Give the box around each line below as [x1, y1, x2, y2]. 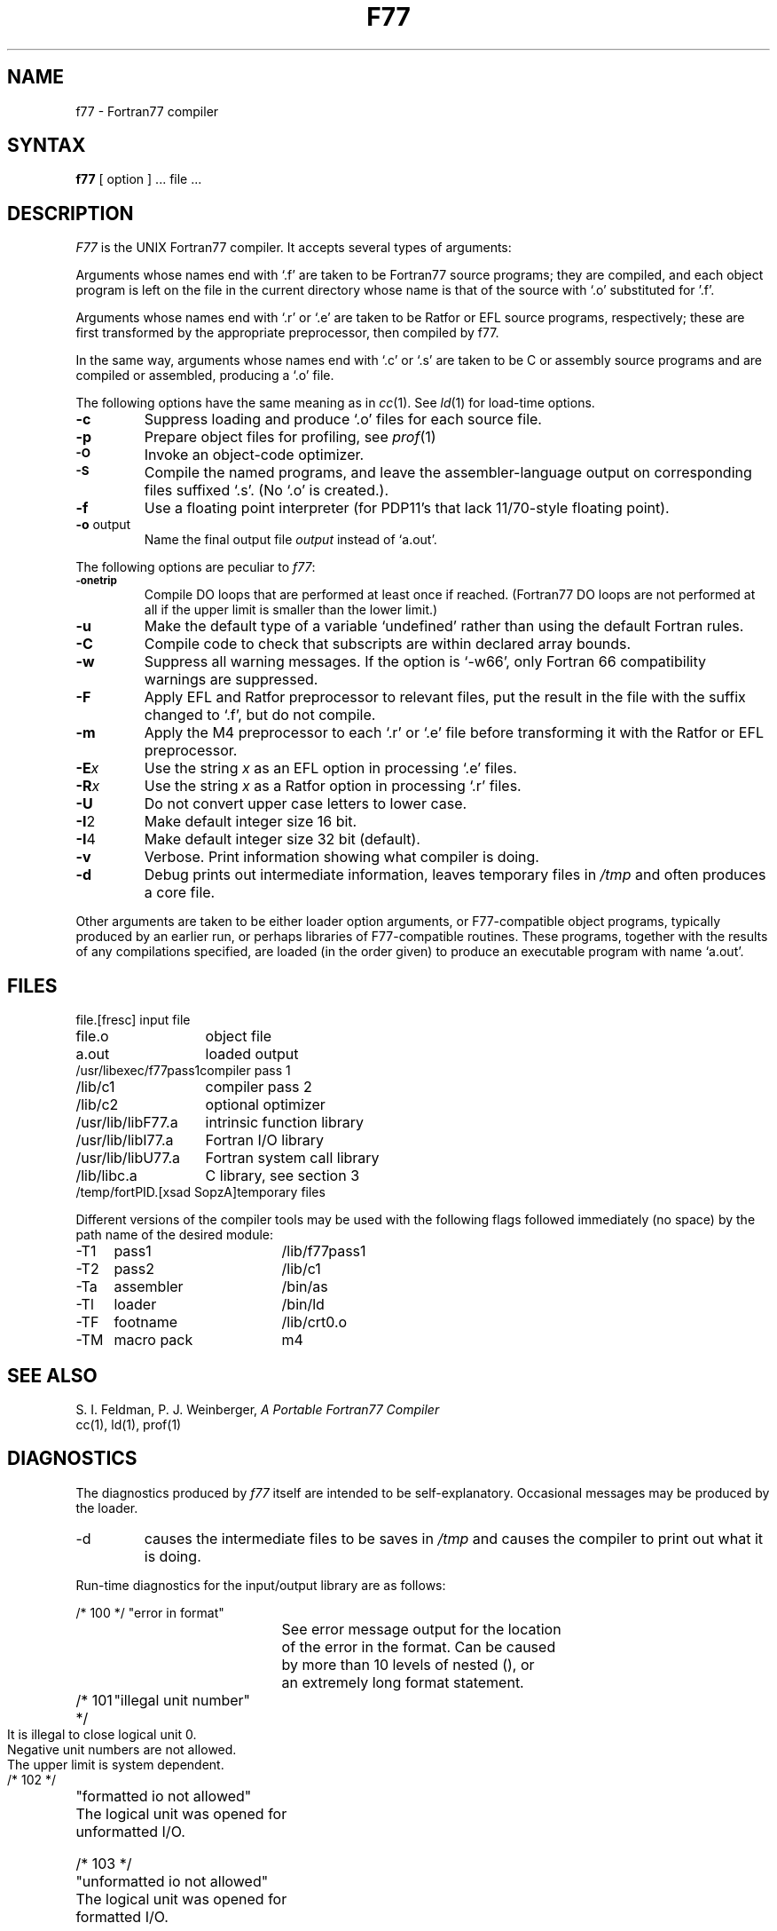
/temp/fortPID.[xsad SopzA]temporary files [75, 1184, 326, 1200]
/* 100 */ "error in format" [75, 1604, 224, 1620]
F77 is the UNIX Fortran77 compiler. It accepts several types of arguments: [75, 240, 512, 256]
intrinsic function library [205, 1113, 365, 1132]
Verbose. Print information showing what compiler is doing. [144, 848, 539, 867]
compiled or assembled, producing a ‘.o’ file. [75, 368, 334, 384]
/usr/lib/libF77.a [75, 1113, 178, 1132]
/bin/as [281, 1278, 328, 1296]
